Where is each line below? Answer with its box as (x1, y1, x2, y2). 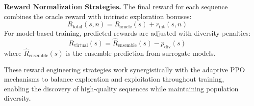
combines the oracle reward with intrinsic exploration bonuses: (4, 11, 192, 21)
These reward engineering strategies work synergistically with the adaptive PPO (4, 64, 245, 74)
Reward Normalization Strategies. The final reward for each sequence (4, 1, 228, 11)
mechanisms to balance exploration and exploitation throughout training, (4, 74, 224, 84)
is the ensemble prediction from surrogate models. (66, 48, 216, 58)
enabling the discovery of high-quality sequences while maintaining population (4, 83, 239, 93)
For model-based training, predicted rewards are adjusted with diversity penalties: (4, 28, 251, 38)
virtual (74, 43, 88, 48)
